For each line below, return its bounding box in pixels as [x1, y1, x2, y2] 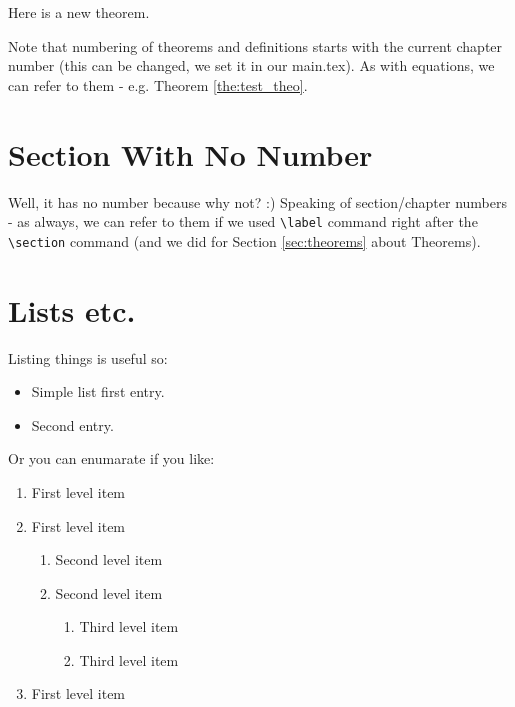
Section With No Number [8, 133, 373, 174]
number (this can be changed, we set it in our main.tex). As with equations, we [8, 55, 495, 76]
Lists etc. [8, 289, 136, 330]
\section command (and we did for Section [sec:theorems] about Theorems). [8, 230, 481, 251]
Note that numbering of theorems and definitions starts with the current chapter [8, 35, 503, 56]
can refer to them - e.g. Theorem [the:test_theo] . [8, 74, 308, 95]
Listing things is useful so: [8, 347, 168, 368]
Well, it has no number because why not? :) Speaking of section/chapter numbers [8, 191, 507, 212]
